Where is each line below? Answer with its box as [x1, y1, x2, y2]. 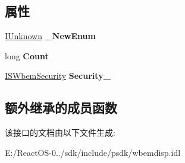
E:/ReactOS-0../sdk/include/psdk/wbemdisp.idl [5, 146, 181, 158]
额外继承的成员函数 [5, 98, 117, 117]
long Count [5, 49, 49, 62]
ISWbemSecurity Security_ [5, 69, 111, 82]
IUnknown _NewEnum [5, 30, 96, 42]
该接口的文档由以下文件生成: [5, 126, 115, 139]
